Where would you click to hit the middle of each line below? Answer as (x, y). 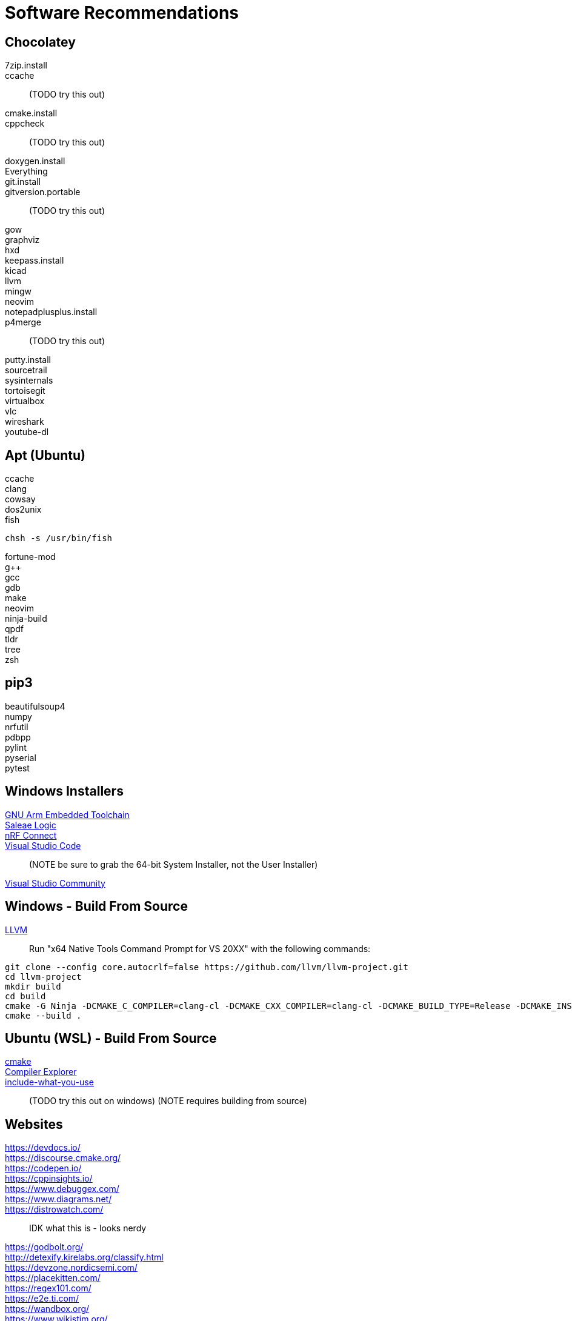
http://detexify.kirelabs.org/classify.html (84, 1257)
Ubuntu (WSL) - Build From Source (111, 1038)
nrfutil (17, 727)
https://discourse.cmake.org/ (63, 1158)
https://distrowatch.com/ (54, 1210)
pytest (17, 768)
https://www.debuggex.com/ (62, 1189)
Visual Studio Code (43, 845)
